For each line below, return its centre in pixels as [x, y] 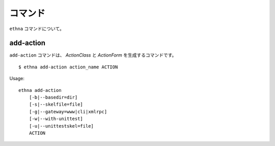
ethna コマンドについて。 [37, 29]
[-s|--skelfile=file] [56, 104]
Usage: [17, 79]
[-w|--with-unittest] [56, 119]
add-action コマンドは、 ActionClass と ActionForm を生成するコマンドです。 [93, 55]
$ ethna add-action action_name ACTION [68, 67]
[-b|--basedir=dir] [53, 98]
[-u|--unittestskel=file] [61, 126]
